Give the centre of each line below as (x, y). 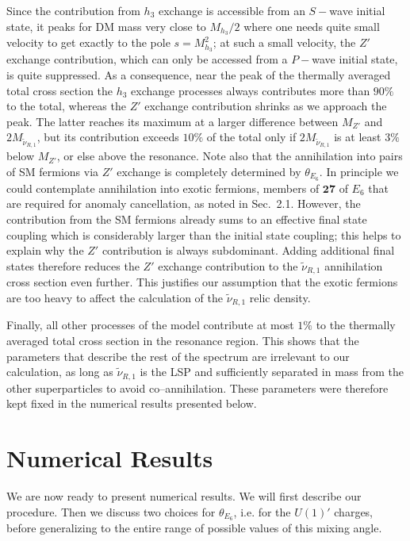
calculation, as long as (60, 372)
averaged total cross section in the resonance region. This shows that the (183, 340)
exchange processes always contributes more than (251, 90)
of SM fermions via (53, 172)
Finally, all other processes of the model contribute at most (150, 325)
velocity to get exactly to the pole (88, 42)
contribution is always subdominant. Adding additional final (248, 250)
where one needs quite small (312, 26)
